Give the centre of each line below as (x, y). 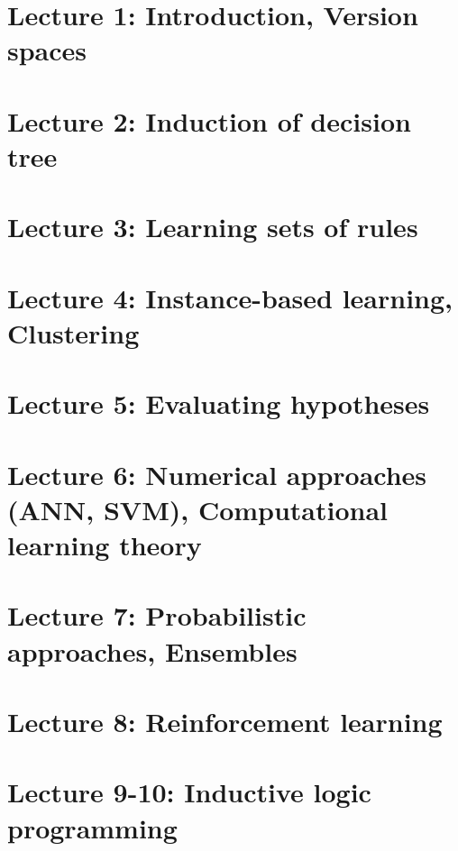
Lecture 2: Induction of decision (209, 120)
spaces (47, 50)
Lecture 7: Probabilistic (157, 615)
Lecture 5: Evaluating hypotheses (219, 403)
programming (92, 827)
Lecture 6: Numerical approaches (217, 474)
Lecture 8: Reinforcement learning (225, 721)
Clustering (73, 332)
